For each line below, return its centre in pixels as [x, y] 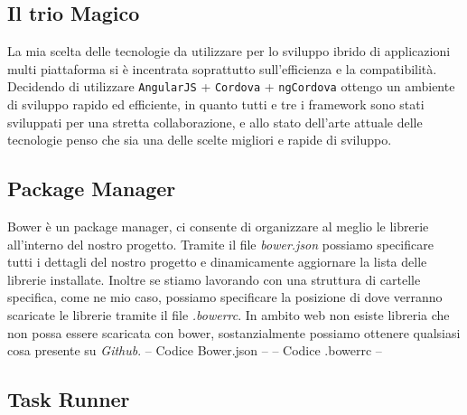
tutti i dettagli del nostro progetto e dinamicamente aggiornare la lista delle [217, 262]
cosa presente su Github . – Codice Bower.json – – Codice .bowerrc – [195, 350]
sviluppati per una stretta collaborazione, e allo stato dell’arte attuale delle [215, 122]
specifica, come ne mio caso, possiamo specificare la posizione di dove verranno [225, 297]
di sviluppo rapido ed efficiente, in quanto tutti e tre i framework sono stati [216, 104]
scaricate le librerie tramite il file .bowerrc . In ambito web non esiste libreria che [229, 315]
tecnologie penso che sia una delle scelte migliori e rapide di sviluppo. [200, 140]
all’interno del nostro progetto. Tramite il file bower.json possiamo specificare [220, 244]
